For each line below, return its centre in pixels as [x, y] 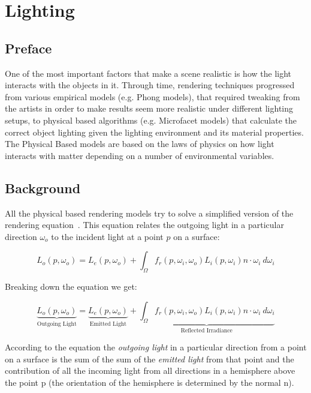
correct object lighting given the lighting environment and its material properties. [154, 132]
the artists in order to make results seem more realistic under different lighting [149, 108]
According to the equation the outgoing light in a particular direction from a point [156, 346]
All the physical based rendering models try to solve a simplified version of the [149, 213]
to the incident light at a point [107, 236]
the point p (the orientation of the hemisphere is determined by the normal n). [150, 382]
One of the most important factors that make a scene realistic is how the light [148, 73]
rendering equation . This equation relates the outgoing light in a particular [144, 225]
